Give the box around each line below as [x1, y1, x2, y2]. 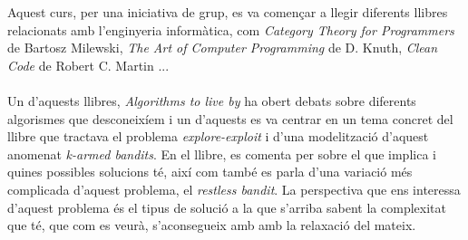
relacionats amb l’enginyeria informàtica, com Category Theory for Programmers [7, 20, 454, 39]
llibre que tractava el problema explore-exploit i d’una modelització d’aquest [7, 127, 429, 146]
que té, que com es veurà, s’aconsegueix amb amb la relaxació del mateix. [7, 216, 416, 235]
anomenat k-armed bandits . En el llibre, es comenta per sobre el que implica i [7, 144, 436, 163]
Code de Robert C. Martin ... [7, 55, 170, 74]
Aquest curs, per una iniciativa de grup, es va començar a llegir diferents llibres [7, 3, 448, 21]
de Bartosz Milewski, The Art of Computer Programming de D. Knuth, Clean [7, 38, 438, 57]
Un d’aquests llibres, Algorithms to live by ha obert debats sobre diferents [7, 91, 416, 110]
